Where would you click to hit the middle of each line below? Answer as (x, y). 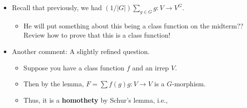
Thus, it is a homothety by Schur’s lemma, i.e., (96, 100)
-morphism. (189, 84)
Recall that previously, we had (57, 7)
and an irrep (151, 67)
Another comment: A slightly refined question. (81, 51)
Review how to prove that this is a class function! (97, 35)
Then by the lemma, (54, 84)
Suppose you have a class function (74, 67)
